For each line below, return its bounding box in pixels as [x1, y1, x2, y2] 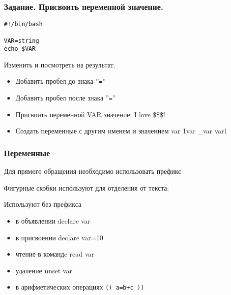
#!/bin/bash [4, 21, 43, 28]
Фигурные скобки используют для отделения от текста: [4, 182, 169, 193]
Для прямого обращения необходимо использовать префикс [4, 166, 181, 176]
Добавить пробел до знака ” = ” [15, 76, 106, 86]
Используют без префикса [4, 199, 82, 209]
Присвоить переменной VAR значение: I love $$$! [15, 109, 165, 119]
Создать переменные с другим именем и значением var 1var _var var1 [15, 126, 228, 136]
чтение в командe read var [15, 249, 94, 259]
